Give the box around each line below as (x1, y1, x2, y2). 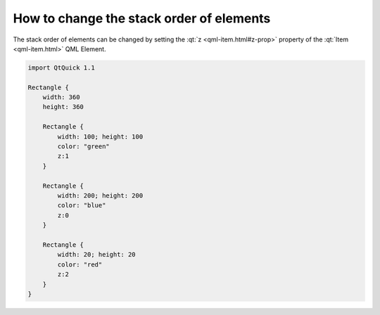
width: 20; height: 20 (57, 250, 137, 259)
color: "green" (57, 143, 110, 150)
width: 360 (42, 94, 80, 101)
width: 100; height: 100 (57, 132, 144, 141)
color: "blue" (57, 201, 106, 210)
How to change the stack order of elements (13, 11, 271, 26)
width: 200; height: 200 (57, 192, 144, 200)
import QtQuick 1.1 (27, 63, 95, 72)
